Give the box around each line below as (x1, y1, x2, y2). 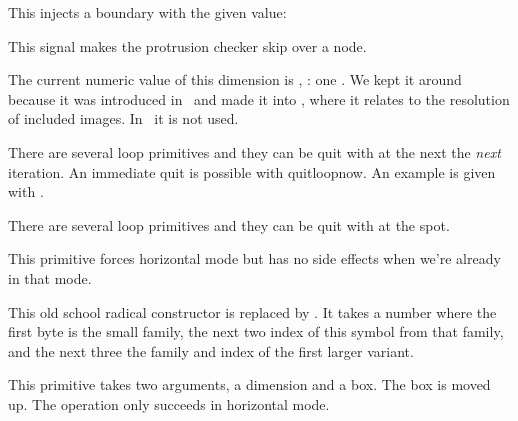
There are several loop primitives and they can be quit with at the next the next (8, 141, 501, 162)
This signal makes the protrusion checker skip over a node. (8, 35, 367, 56)
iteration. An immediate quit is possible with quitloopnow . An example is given (8, 161, 496, 182)
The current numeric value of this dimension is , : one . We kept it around (8, 69, 462, 90)
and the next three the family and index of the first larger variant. (8, 340, 414, 361)
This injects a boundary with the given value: (8, 2, 287, 22)
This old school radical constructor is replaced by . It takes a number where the (8, 301, 497, 322)
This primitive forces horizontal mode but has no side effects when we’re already (8, 248, 501, 269)
